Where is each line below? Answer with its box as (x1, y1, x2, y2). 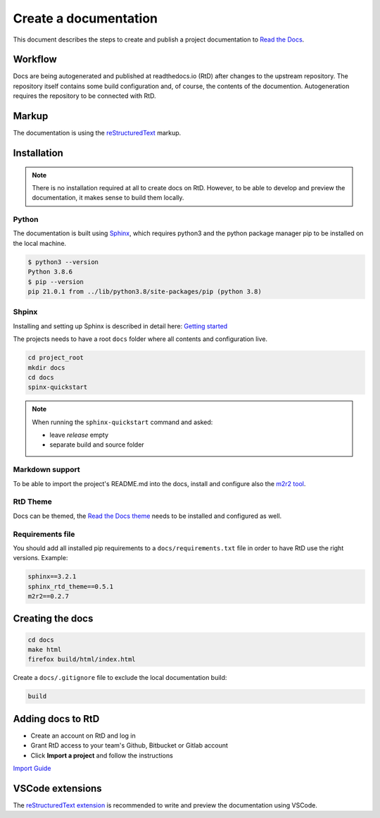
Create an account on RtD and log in (30, 731, 137, 740)
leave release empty (49, 430, 109, 440)
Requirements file (13, 529, 75, 539)
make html (27, 645, 62, 654)
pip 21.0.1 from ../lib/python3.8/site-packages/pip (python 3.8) (27, 287, 262, 296)
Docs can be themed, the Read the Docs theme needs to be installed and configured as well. (13, 512, 282, 520)
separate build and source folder (49, 440, 144, 449)
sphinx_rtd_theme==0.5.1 (27, 582, 114, 590)
